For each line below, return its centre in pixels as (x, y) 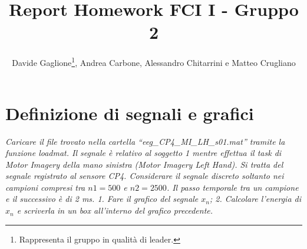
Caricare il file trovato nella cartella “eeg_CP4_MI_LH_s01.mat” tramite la (145, 141)
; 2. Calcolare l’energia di (255, 199)
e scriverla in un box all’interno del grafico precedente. (115, 210)
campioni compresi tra (45, 187)
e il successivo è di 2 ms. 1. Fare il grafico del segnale (102, 199)
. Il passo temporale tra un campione (232, 187)
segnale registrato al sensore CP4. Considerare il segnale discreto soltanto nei (145, 176)
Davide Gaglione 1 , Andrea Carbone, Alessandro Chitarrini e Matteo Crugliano (154, 62)
